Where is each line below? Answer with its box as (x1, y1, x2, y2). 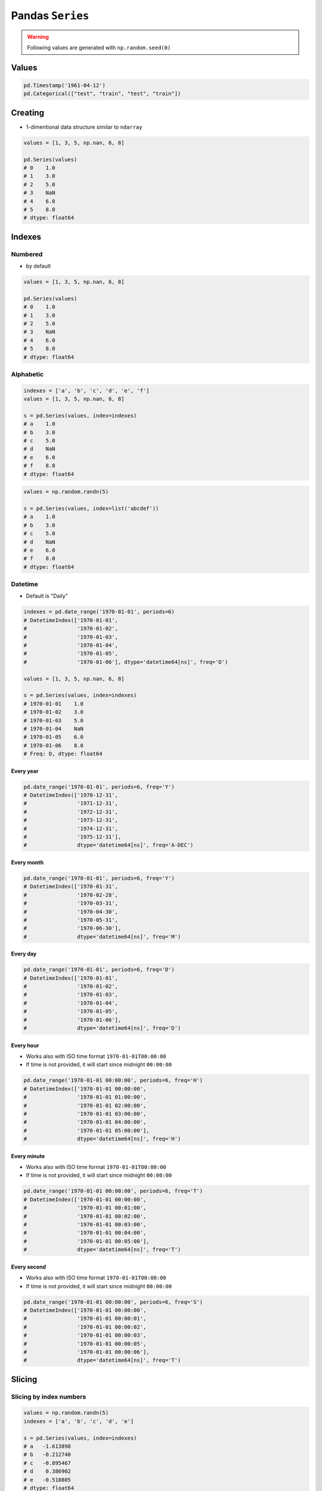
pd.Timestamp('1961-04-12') (23, 82, 106, 89)
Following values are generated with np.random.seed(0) (27, 44, 171, 51)
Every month (11, 859, 44, 866)
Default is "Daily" (26, 592, 68, 599)
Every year (11, 767, 39, 775)
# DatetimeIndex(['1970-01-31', (23, 883, 119, 890)
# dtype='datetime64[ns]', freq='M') (23, 933, 181, 940)
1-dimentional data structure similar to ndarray (26, 123, 143, 131)
